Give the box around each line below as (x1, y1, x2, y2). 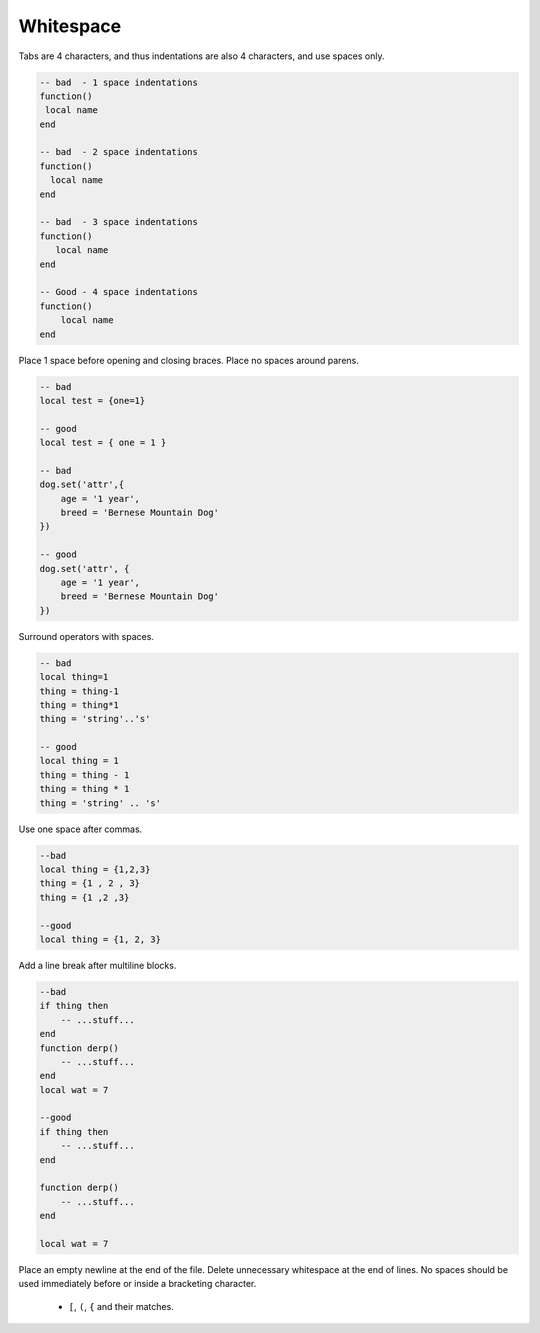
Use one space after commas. (18, 823, 143, 835)
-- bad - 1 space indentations (39, 76, 199, 88)
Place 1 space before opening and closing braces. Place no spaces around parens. (18, 354, 359, 366)
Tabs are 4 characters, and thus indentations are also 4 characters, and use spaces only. (18, 50, 385, 62)
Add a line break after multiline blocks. (18, 959, 177, 971)
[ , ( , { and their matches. (68, 1300, 174, 1312)
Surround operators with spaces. (18, 630, 155, 642)
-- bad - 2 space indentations (39, 146, 199, 158)
